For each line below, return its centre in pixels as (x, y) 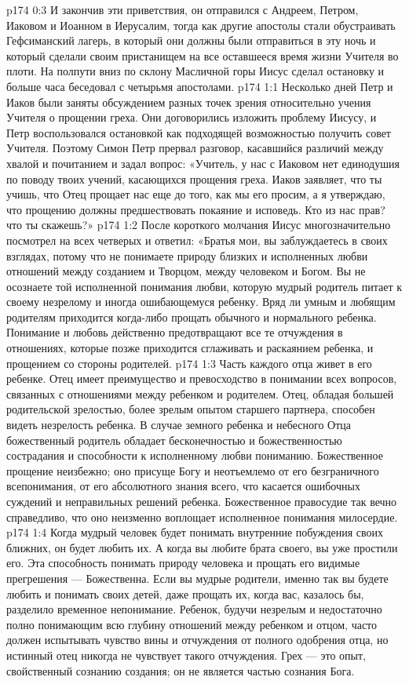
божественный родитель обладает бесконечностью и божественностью (174, 440)
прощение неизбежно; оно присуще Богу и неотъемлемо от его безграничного (193, 470)
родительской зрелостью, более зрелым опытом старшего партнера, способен (191, 409)
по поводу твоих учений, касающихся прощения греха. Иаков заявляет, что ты (194, 178)
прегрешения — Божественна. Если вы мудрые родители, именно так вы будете (197, 578)
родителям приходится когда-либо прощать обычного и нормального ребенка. (192, 317)
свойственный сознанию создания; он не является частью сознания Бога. (181, 670)
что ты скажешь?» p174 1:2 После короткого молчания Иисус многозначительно (199, 225)
